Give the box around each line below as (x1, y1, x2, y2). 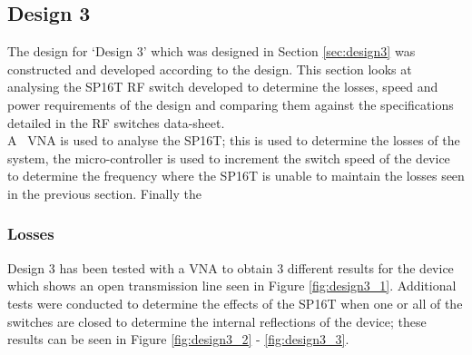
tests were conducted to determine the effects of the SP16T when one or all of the (7, 293, 463, 312)
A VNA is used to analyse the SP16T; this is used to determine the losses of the (7, 131, 460, 150)
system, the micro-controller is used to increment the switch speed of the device (7, 148, 450, 167)
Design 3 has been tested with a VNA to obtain (7, 258, 273, 277)
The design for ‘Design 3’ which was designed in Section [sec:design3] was (7, 42, 416, 61)
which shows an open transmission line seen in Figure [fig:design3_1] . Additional (7, 276, 457, 295)
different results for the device (287, 258, 454, 277)
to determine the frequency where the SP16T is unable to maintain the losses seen (7, 166, 465, 185)
